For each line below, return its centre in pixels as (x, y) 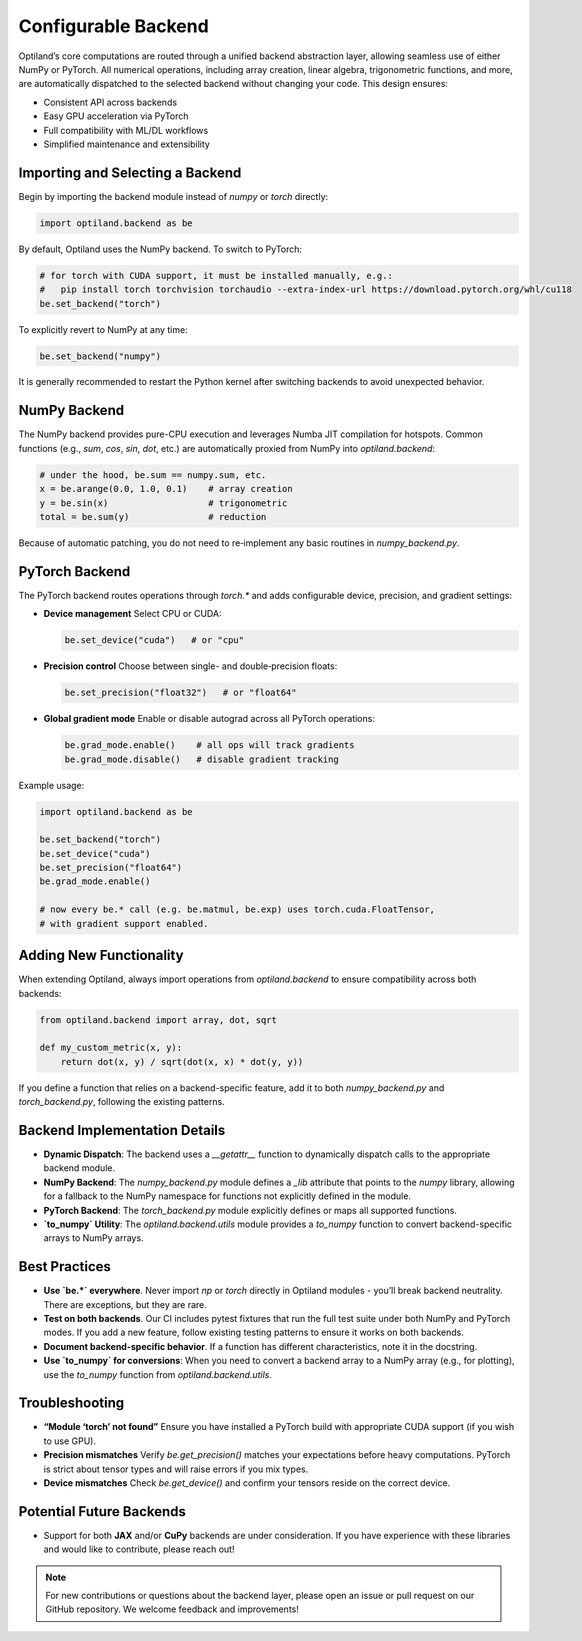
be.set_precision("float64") (111, 868)
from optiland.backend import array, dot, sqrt (158, 1019)
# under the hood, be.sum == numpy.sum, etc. (153, 474)
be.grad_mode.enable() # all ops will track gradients (209, 745)
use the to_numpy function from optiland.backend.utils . (157, 1374)
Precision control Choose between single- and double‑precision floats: (190, 666)
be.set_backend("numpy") (100, 356)
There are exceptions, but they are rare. (125, 1304)
